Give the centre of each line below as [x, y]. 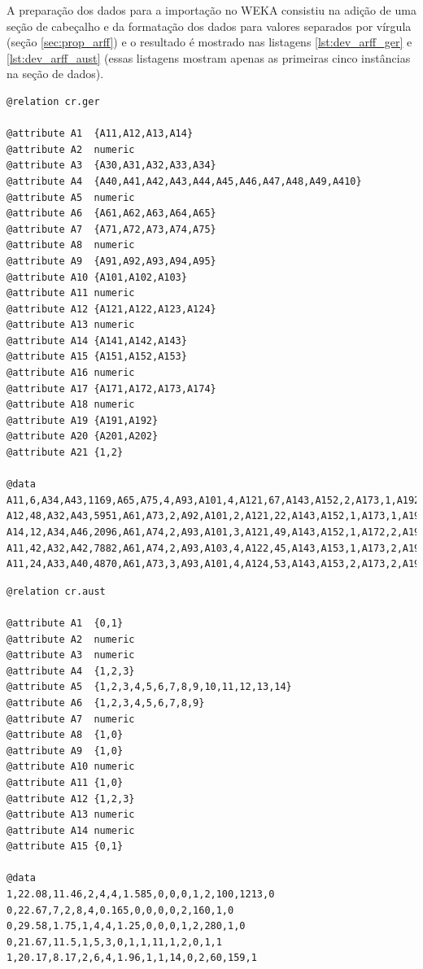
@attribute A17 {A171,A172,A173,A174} [111, 388]
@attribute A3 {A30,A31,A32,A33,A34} [111, 166]
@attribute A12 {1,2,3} [71, 799]
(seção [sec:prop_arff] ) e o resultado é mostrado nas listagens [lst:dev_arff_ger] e [209, 42]
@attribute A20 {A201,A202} [83, 436]
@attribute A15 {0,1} [65, 847]
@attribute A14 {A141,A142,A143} [97, 340]
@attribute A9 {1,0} [65, 751]
